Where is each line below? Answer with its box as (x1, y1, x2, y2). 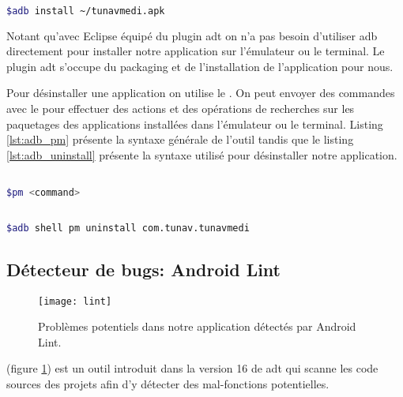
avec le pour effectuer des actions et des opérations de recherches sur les (6, 99, 355, 116)
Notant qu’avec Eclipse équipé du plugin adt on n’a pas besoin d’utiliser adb (6, 27, 378, 43)
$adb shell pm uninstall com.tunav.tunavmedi (6, 223, 250, 234)
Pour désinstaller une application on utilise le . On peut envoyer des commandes (6, 84, 395, 101)
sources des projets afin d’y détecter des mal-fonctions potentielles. (6, 375, 330, 391)
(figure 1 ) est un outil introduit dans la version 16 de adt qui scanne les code (6, 360, 379, 376)
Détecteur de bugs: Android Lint (6, 257, 281, 281)
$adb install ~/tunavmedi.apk (6, 5, 165, 17)
